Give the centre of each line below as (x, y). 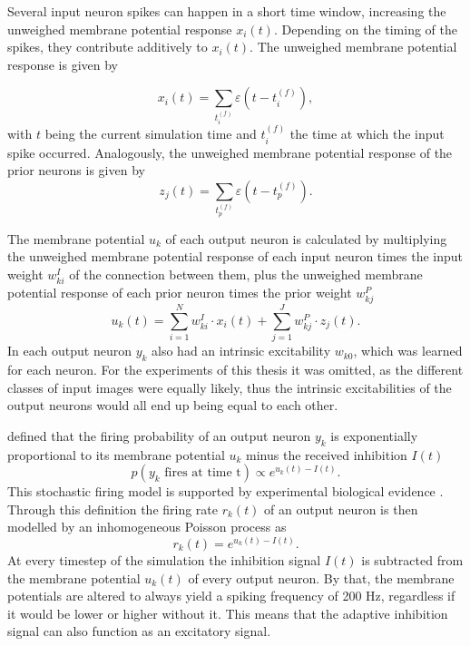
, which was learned (408, 351)
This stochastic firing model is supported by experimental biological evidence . (225, 491)
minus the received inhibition (327, 454)
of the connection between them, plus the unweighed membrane (246, 274)
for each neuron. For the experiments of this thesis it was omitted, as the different (235, 369)
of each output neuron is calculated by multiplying (306, 238)
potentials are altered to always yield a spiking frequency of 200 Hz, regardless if (231, 596)
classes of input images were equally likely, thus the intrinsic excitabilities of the (230, 387)
